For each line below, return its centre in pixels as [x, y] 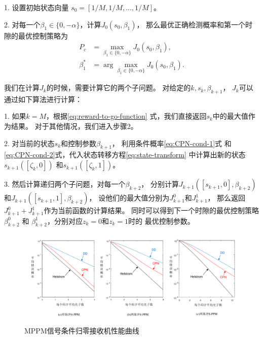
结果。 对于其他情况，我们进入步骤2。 [74, 126]
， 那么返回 [227, 198]
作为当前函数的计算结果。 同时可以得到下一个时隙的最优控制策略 [152, 210]
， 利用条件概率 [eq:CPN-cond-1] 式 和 [172, 143]
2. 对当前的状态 [29, 143]
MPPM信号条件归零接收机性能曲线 [82, 331]
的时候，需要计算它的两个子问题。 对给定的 [119, 88]
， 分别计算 [160, 184]
